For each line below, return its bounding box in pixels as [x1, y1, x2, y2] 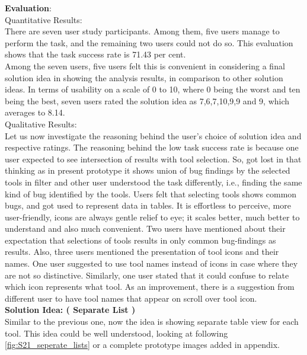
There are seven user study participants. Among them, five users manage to [5, 25, 280, 37]
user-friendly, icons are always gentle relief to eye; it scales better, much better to [5, 210, 300, 223]
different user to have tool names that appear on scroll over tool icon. [5, 292, 257, 304]
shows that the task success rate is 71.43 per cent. [5, 48, 186, 60]
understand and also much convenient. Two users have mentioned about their [5, 222, 286, 235]
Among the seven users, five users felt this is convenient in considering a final [5, 59, 285, 72]
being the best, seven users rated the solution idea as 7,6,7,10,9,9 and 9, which [5, 94, 290, 107]
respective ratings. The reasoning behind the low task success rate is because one [5, 141, 299, 153]
